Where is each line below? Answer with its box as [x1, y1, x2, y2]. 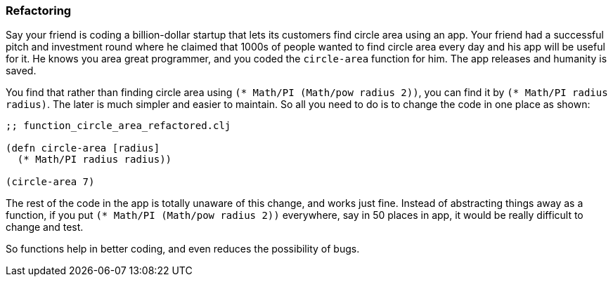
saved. [6, 65, 37, 77]
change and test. [6, 221, 84, 234]
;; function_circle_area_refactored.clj [6, 120, 231, 132]
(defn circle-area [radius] [6, 142, 160, 154]
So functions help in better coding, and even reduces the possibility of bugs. [6, 243, 360, 255]
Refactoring [6, 4, 72, 18]
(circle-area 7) [6, 176, 95, 188]
